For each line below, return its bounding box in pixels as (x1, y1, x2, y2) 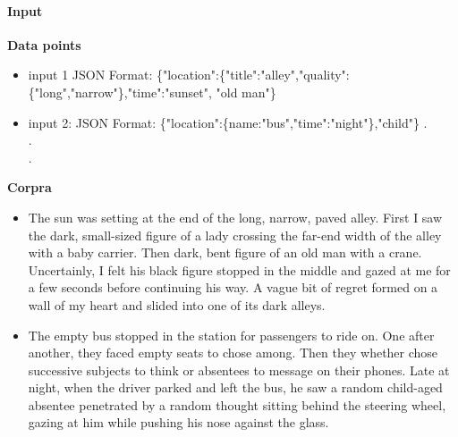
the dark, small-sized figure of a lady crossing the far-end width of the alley (28, 225, 442, 244)
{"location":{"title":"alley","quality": (156, 65, 350, 84)
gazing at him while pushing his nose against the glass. (28, 413, 329, 432)
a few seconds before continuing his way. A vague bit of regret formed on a (28, 278, 438, 297)
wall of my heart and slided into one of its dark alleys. (28, 295, 326, 314)
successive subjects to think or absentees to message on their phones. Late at (28, 360, 450, 379)
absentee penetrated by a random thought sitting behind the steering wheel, (28, 395, 446, 414)
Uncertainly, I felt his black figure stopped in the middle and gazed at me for (28, 260, 451, 279)
